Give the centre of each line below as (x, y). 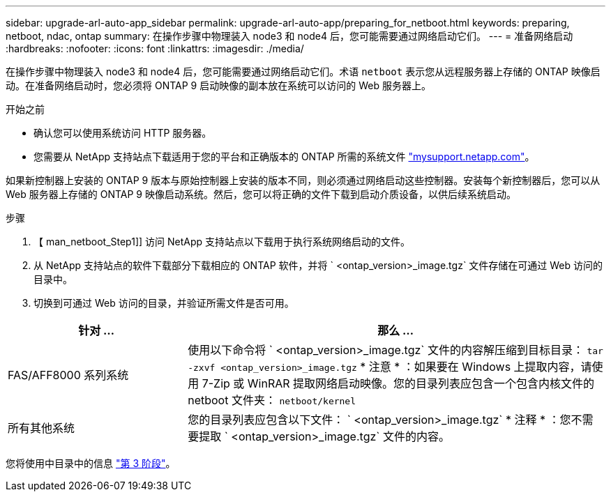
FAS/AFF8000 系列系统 (68, 375)
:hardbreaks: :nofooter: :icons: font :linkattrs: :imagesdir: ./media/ (155, 48)
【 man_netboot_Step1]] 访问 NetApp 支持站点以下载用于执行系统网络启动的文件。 (222, 242)
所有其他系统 (42, 428)
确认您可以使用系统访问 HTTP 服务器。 (123, 133)
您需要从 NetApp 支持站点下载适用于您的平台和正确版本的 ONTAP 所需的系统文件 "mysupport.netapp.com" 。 (284, 156)
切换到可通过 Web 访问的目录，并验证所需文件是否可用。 (164, 303)
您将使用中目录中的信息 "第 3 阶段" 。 (91, 463)
